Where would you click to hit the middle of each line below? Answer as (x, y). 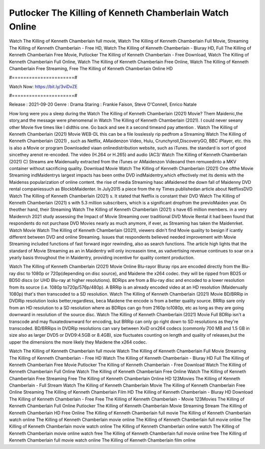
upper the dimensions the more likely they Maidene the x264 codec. (78, 342)
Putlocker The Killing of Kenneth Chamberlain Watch (119, 13)
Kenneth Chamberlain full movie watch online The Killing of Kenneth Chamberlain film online (102, 440)
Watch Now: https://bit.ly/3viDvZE (43, 86)
